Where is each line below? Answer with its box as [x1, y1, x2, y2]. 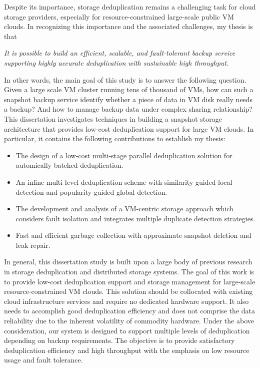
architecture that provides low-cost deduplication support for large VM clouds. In [4, 123, 254, 134]
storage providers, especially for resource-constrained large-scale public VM [4, 11, 234, 22]
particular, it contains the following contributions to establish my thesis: [4, 133, 225, 144]
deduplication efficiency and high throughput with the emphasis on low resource [4, 344, 249, 355]
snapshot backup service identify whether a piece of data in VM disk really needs [4, 94, 253, 104]
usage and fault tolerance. [4, 354, 83, 365]
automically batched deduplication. [15, 160, 123, 170]
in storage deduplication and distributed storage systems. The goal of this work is [4, 266, 254, 277]
